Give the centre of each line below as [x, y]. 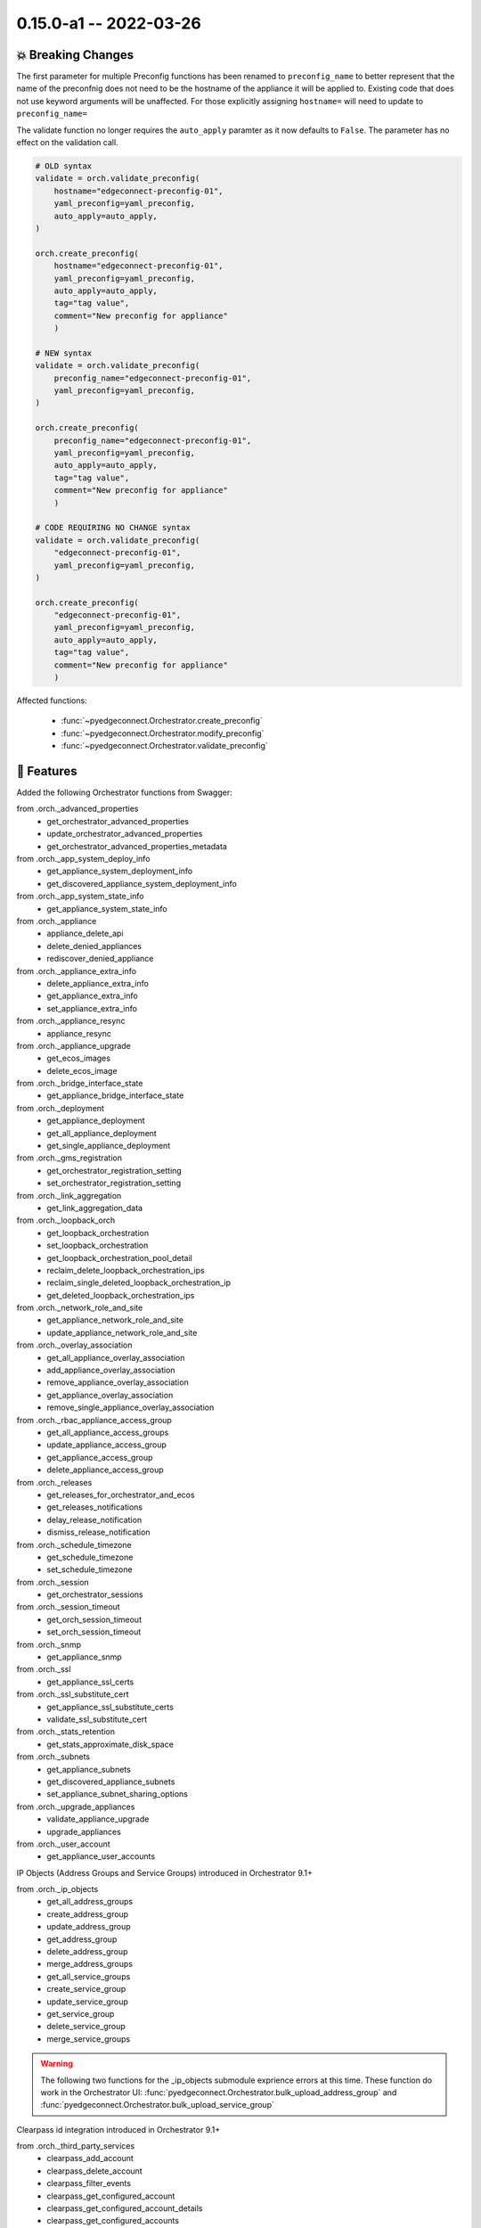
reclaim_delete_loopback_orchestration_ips [126, 1270]
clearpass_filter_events [89, 2183]
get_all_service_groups [89, 1976]
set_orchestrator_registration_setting [114, 1183]
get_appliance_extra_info [92, 996]
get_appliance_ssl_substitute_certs [110, 1707]
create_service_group [86, 1989]
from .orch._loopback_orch [66, 1220]
